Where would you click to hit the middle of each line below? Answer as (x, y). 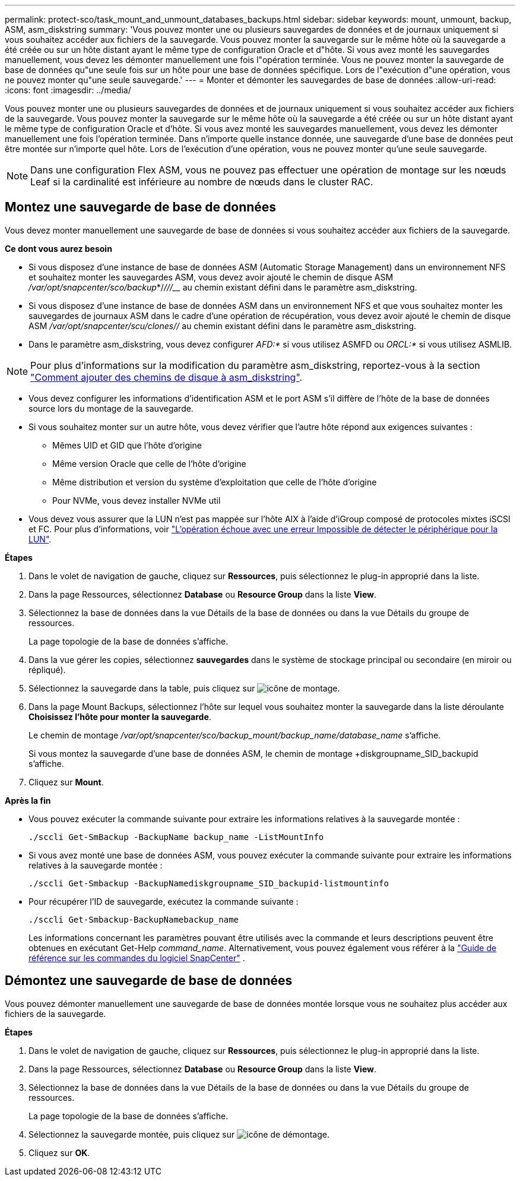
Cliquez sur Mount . (66, 782)
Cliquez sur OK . (59, 1152)
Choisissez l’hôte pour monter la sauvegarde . (120, 716)
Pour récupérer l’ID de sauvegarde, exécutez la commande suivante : (164, 901)
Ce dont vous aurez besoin (58, 248)
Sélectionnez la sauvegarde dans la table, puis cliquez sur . (184, 688)
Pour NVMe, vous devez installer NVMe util (137, 500)
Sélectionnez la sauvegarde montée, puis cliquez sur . (179, 1134)
